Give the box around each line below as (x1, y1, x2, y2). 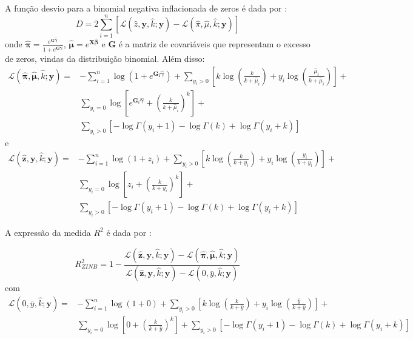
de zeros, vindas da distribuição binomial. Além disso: (5, 52, 205, 65)
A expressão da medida (5, 226, 91, 238)
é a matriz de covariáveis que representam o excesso (118, 37, 311, 50)
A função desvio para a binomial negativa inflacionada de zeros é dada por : (5, 2, 287, 14)
